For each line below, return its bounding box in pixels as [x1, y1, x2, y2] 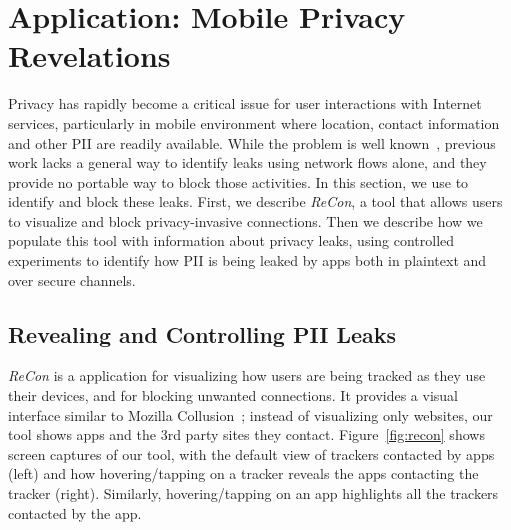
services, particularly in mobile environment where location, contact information [8, 112, 500, 133]
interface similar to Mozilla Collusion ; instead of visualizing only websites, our [8, 404, 493, 425]
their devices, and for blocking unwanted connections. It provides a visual [8, 385, 459, 406]
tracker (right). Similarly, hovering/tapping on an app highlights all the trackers [8, 483, 499, 504]
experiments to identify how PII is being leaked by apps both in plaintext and [8, 250, 487, 271]
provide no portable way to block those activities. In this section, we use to [8, 171, 469, 192]
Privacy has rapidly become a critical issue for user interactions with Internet [8, 93, 482, 114]
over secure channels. [8, 269, 136, 290]
